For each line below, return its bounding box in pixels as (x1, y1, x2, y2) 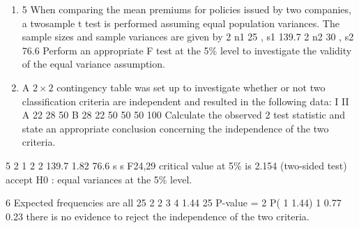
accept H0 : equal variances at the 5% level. (6, 172, 192, 186)
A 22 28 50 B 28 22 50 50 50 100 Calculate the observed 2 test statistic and (22, 107, 346, 122)
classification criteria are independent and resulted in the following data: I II (22, 93, 349, 108)
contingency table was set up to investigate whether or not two (56, 79, 326, 94)
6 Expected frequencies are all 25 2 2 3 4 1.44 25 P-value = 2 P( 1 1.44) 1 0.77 (6, 195, 342, 210)
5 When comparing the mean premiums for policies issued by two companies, (22, 2, 351, 16)
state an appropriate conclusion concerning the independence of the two (22, 121, 329, 135)
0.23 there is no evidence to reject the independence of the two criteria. (6, 208, 310, 223)
